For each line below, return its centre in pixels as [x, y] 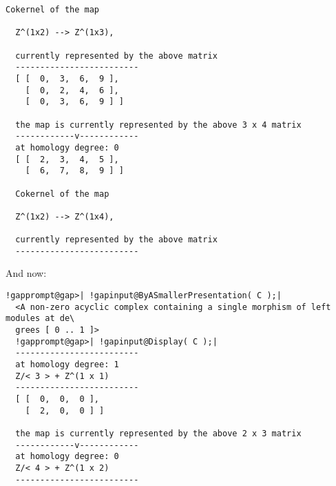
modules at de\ [40, 319]
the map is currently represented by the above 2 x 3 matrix [158, 433]
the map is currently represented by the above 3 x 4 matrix [158, 125]
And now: [26, 273]
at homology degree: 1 [67, 364]
